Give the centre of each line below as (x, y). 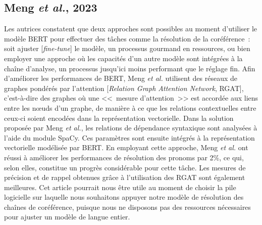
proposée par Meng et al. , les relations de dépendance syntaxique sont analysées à (131, 128)
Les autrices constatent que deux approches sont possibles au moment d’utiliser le (131, 29)
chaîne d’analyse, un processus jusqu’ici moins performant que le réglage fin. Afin (130, 68)
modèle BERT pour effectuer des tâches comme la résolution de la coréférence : (127, 38)
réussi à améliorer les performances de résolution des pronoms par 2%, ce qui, (124, 157)
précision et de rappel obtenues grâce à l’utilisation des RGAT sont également (125, 177)
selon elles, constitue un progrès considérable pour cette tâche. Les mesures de (125, 167)
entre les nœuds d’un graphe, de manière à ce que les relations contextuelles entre (130, 107)
